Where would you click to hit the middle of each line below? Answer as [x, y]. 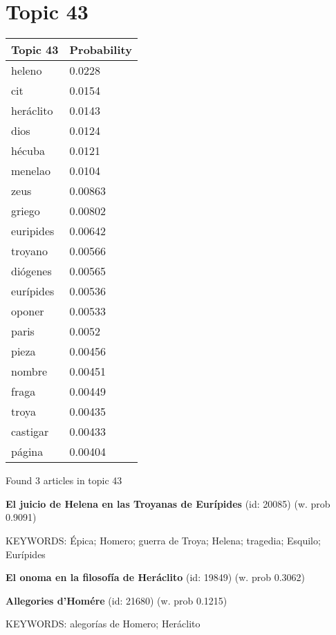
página [27, 452]
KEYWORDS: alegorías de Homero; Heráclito [103, 624]
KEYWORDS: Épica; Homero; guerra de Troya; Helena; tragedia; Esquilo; [163, 540]
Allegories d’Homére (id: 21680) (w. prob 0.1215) [116, 600]
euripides [33, 231]
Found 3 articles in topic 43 [64, 480]
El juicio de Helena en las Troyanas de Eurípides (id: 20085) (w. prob [168, 503]
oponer [28, 311]
